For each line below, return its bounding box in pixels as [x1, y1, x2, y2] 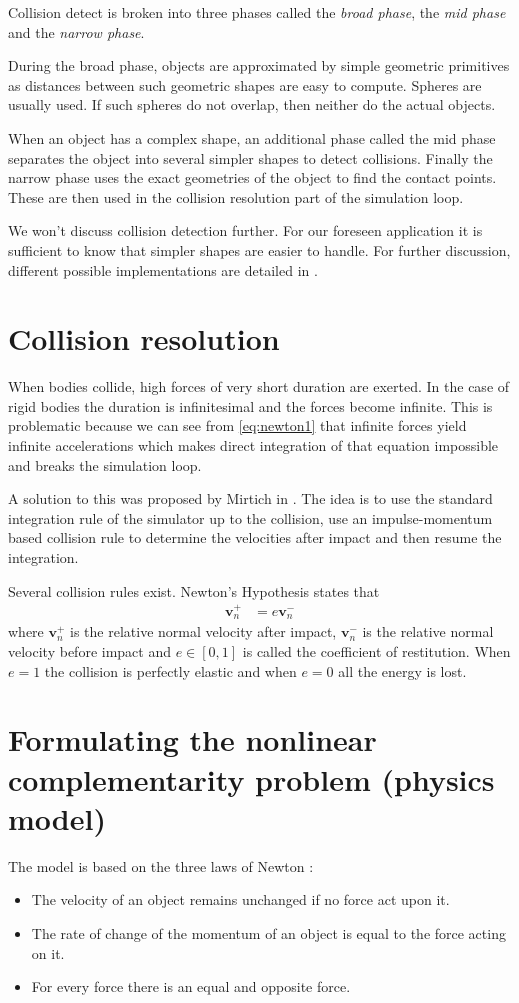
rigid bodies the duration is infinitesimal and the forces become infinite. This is [8, 395, 493, 416]
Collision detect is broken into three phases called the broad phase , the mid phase [8, 2, 506, 22]
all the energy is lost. [338, 660, 467, 681]
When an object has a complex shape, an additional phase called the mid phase [8, 127, 496, 148]
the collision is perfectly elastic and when [44, 660, 297, 681]
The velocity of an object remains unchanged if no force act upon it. [31, 889, 450, 910]
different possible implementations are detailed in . [8, 259, 318, 280]
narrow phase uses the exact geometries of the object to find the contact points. [8, 167, 497, 188]
